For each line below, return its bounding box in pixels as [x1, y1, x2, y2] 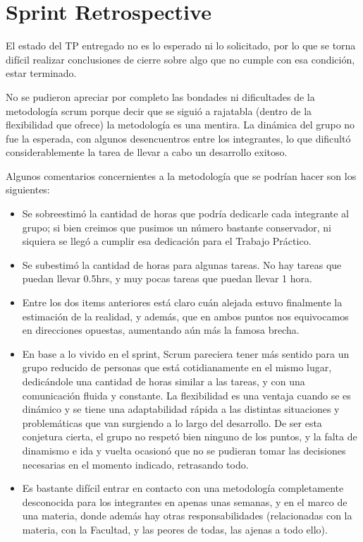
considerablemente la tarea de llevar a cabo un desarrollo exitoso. [6, 145, 288, 159]
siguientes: [6, 182, 50, 197]
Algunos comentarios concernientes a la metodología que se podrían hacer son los [6, 168, 357, 183]
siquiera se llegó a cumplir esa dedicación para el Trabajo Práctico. [22, 234, 312, 248]
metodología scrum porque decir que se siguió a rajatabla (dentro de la [6, 103, 312, 118]
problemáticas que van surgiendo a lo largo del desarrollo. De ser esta [22, 415, 322, 430]
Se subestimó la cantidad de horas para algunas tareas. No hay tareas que [22, 257, 342, 272]
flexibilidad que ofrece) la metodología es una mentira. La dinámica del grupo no [6, 117, 355, 132]
